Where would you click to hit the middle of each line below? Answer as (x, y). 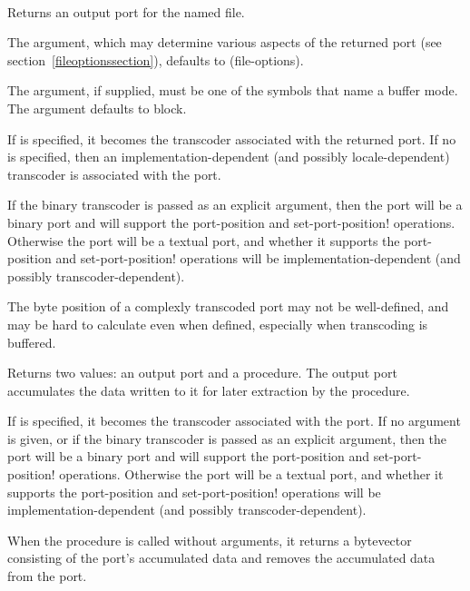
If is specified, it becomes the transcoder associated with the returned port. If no (232, 138)
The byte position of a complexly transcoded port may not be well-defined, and (228, 306)
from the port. (47, 576)
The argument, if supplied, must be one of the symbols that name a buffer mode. (233, 90)
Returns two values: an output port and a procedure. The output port (202, 373)
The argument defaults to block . (97, 108)
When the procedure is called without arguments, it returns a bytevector (210, 540)
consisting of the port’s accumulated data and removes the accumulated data (221, 558)
